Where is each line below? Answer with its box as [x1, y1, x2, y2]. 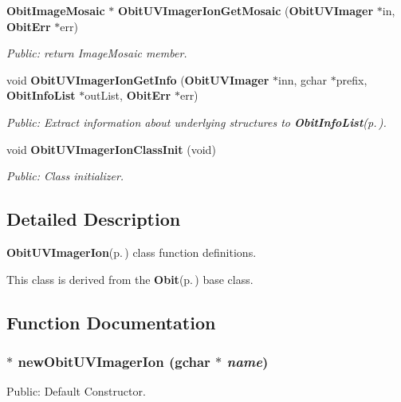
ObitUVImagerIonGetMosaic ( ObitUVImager [118, 2, 374, 18]
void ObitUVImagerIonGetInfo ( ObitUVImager [6, 71, 269, 88]
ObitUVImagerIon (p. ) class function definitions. [6, 243, 257, 260]
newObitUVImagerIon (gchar [18, 351, 210, 371]
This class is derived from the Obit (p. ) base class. [6, 270, 254, 287]
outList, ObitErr [85, 87, 171, 104]
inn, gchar [278, 71, 328, 88]
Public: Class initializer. [6, 167, 124, 184]
